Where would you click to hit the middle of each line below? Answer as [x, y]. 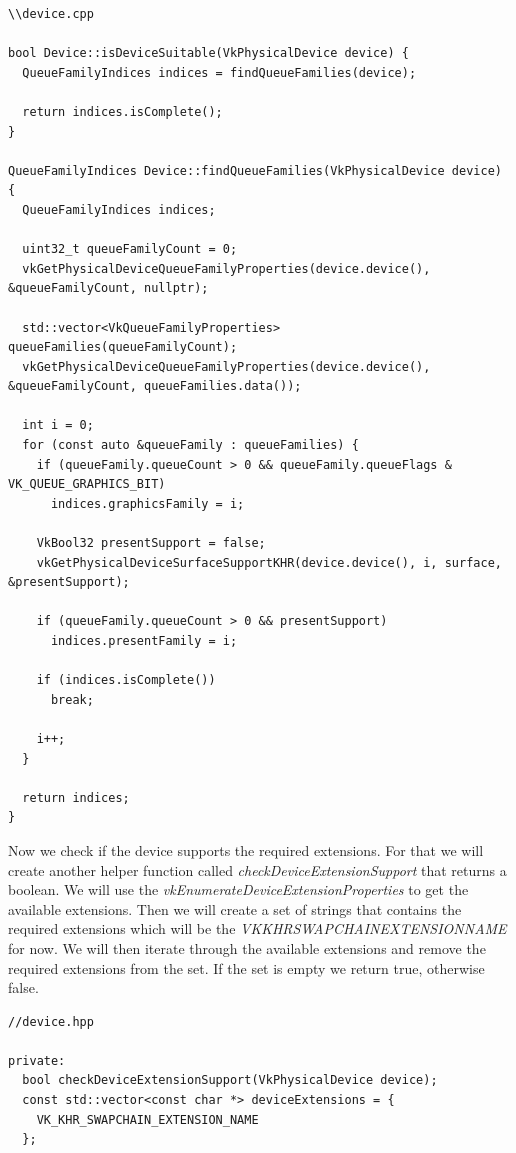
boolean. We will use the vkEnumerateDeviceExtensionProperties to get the [238, 889]
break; [72, 699]
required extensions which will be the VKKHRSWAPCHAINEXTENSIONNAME [257, 928]
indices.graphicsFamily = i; [147, 503]
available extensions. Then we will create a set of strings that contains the [235, 908]
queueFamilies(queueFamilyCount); [123, 347]
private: [37, 1060]
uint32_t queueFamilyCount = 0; [130, 249]
